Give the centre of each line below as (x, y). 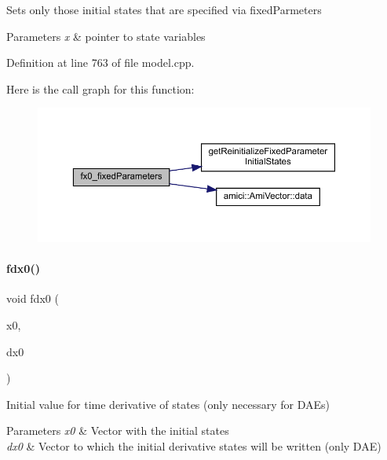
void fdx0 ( (33, 298)
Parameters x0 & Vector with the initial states (118, 431)
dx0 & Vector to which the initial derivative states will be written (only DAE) (194, 445)
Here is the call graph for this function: (100, 88)
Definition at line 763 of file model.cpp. (100, 63)
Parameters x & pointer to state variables (106, 36)
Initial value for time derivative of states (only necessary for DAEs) (168, 404)
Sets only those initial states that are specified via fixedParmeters (164, 9)
